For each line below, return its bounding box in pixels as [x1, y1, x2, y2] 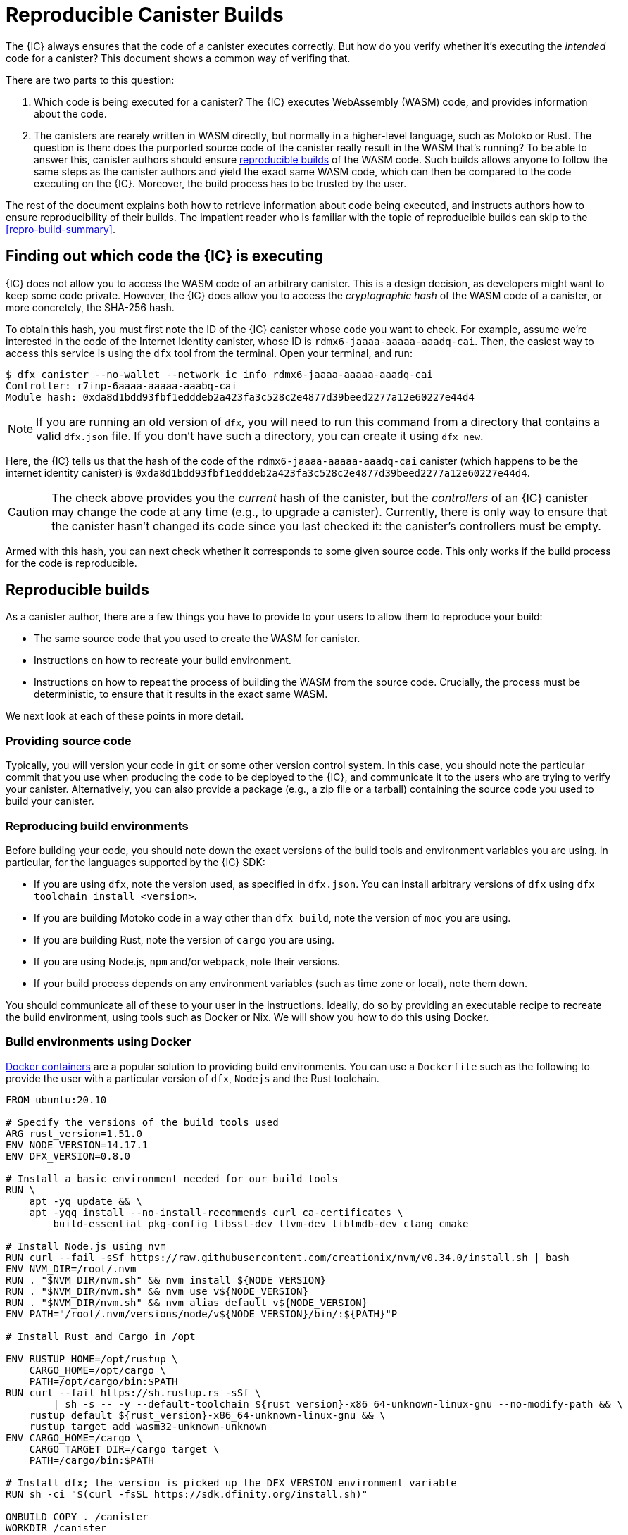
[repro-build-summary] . [6, 223, 115, 235]
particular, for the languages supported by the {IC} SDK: [6, 856, 265, 868]
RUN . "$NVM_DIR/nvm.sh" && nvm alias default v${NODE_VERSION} [6, 1296, 368, 1308]
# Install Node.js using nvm [6, 1240, 166, 1252]
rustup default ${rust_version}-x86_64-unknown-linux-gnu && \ [29, 1409, 386, 1421]
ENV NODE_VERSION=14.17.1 [6, 1139, 149, 1151]
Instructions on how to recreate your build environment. [34, 654, 291, 667]
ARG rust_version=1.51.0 [6, 1127, 142, 1139]
